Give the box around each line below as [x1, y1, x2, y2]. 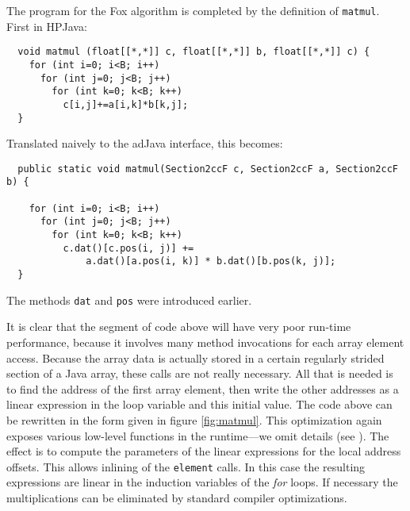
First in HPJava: [6, 17, 87, 34]
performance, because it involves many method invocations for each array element [6, 333, 404, 350]
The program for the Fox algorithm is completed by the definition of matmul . [6, 2, 380, 18]
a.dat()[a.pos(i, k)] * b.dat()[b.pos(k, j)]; [86, 255, 336, 267]
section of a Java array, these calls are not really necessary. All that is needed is [6, 365, 393, 382]
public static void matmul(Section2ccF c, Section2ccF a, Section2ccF [17, 163, 398, 175]
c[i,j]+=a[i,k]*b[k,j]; [63, 98, 189, 110]
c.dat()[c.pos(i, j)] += [63, 242, 194, 254]
